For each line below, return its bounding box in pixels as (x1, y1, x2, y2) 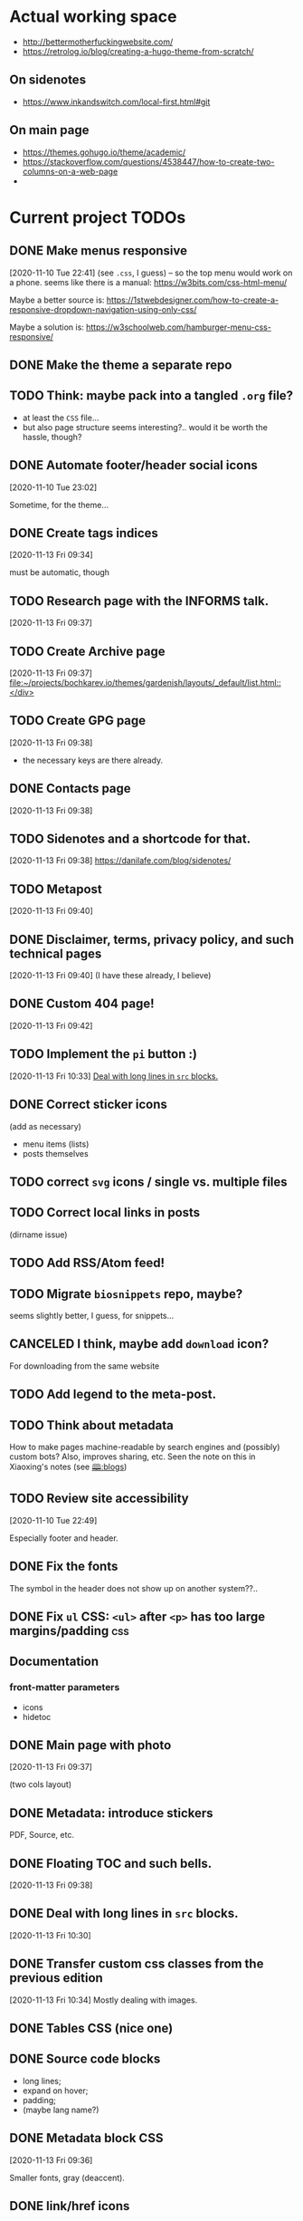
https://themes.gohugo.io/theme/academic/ (22, 147, 186, 158)
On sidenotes (9, 72, 87, 88)
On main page (9, 122, 90, 138)
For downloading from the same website (9, 1360, 160, 1371)
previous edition (9, 1970, 104, 1985)
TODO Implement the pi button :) (9, 1046, 197, 1062)
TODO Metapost (9, 881, 102, 897)
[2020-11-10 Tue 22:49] (9, 1514, 98, 1525)
